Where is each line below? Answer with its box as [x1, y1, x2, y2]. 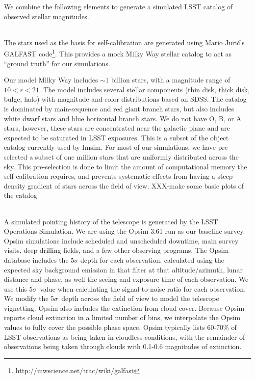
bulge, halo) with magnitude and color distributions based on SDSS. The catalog [4, 94, 247, 104]
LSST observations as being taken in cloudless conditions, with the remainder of [4, 331, 245, 342]
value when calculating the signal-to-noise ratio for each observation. [40, 283, 246, 294]
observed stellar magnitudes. [4, 11, 89, 21]
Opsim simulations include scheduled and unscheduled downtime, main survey [4, 235, 239, 245]
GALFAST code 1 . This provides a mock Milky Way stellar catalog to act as [4, 47, 232, 59]
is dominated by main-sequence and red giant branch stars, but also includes [4, 104, 234, 113]
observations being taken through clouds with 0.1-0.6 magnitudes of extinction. [4, 341, 242, 352]
